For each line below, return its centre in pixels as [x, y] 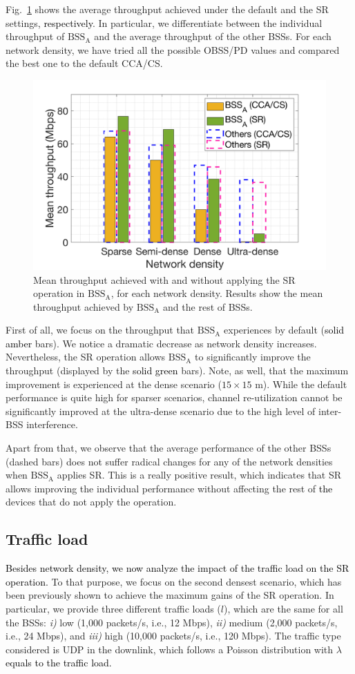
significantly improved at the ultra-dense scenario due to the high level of [161, 411]
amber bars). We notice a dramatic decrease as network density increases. [161, 343]
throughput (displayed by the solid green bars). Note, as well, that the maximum [177, 370]
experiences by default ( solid [284, 330]
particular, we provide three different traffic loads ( [113, 608]
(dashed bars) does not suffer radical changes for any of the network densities [169, 461]
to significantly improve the [253, 357]
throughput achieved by [84, 306]
